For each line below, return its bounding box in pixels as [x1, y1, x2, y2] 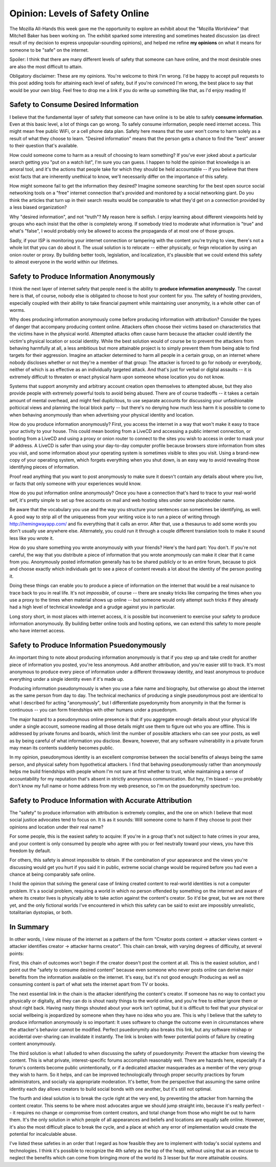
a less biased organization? [9, 204, 67, 211]
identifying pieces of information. [9, 464, 79, 470]
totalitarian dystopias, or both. [9, 909, 73, 916]
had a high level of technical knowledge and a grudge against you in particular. [9, 604, 176, 610]
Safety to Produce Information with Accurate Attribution [9, 796, 192, 805]
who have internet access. [9, 628, 65, 634]
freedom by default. [9, 848, 51, 854]
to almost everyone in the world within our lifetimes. [9, 259, 119, 265]
